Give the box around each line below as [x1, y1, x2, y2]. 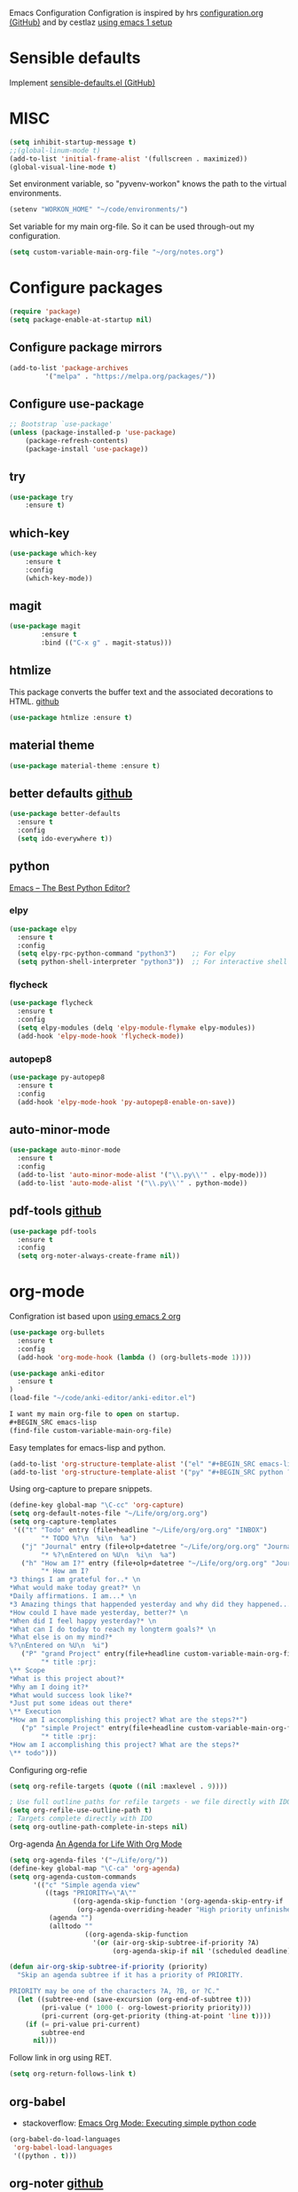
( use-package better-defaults [9, 810, 122, 819]
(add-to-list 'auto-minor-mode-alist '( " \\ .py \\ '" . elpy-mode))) [17, 1171, 268, 1180]
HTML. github [9, 696, 59, 707]
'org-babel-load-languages [12, 2143, 114, 2152]
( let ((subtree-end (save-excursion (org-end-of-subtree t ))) [17, 1995, 252, 2005]
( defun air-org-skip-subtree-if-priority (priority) [9, 1962, 208, 1972]
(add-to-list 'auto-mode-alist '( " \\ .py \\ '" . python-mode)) [17, 1178, 248, 1188]
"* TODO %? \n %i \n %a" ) [41, 1533, 137, 1543]
